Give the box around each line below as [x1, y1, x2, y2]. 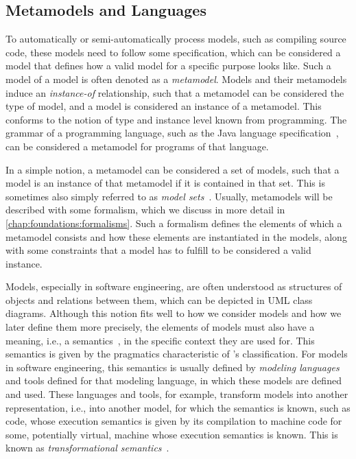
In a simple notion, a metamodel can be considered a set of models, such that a [5, 162, 340, 176]
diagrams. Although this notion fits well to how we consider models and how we [5, 306, 342, 320]
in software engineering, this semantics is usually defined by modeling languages [5, 360, 340, 374]
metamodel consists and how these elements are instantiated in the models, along [5, 229, 347, 244]
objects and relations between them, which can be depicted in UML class [5, 292, 313, 307]
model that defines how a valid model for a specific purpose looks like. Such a [5, 58, 331, 73]
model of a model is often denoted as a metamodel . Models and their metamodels [5, 71, 347, 86]
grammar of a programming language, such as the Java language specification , [5, 126, 339, 140]
